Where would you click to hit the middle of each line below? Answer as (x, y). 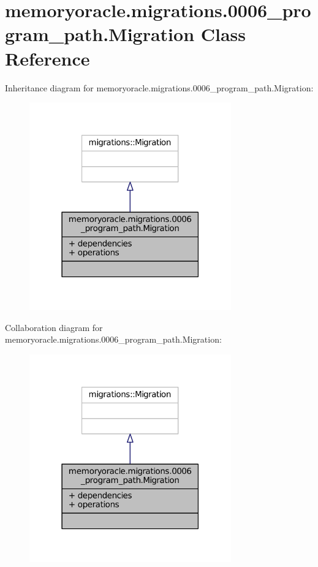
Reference (47, 58)
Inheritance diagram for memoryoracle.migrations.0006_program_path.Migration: (159, 87)
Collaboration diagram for (54, 327)
